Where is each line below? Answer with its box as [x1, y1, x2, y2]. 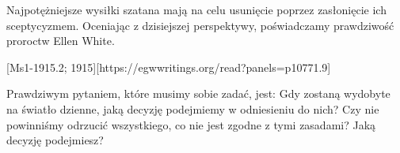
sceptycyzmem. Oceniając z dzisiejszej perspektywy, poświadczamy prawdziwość [6, 17, 394, 33]
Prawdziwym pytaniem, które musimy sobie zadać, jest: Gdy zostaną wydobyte [6, 85, 390, 102]
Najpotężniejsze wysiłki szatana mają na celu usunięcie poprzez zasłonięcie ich [6, 2, 387, 17]
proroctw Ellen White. [6, 32, 115, 49]
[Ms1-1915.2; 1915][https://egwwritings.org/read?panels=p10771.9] [6, 58, 331, 75]
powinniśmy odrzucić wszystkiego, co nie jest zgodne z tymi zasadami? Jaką [6, 116, 376, 132]
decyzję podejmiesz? [6, 132, 104, 148]
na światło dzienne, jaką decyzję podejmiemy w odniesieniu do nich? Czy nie [6, 100, 379, 117]
